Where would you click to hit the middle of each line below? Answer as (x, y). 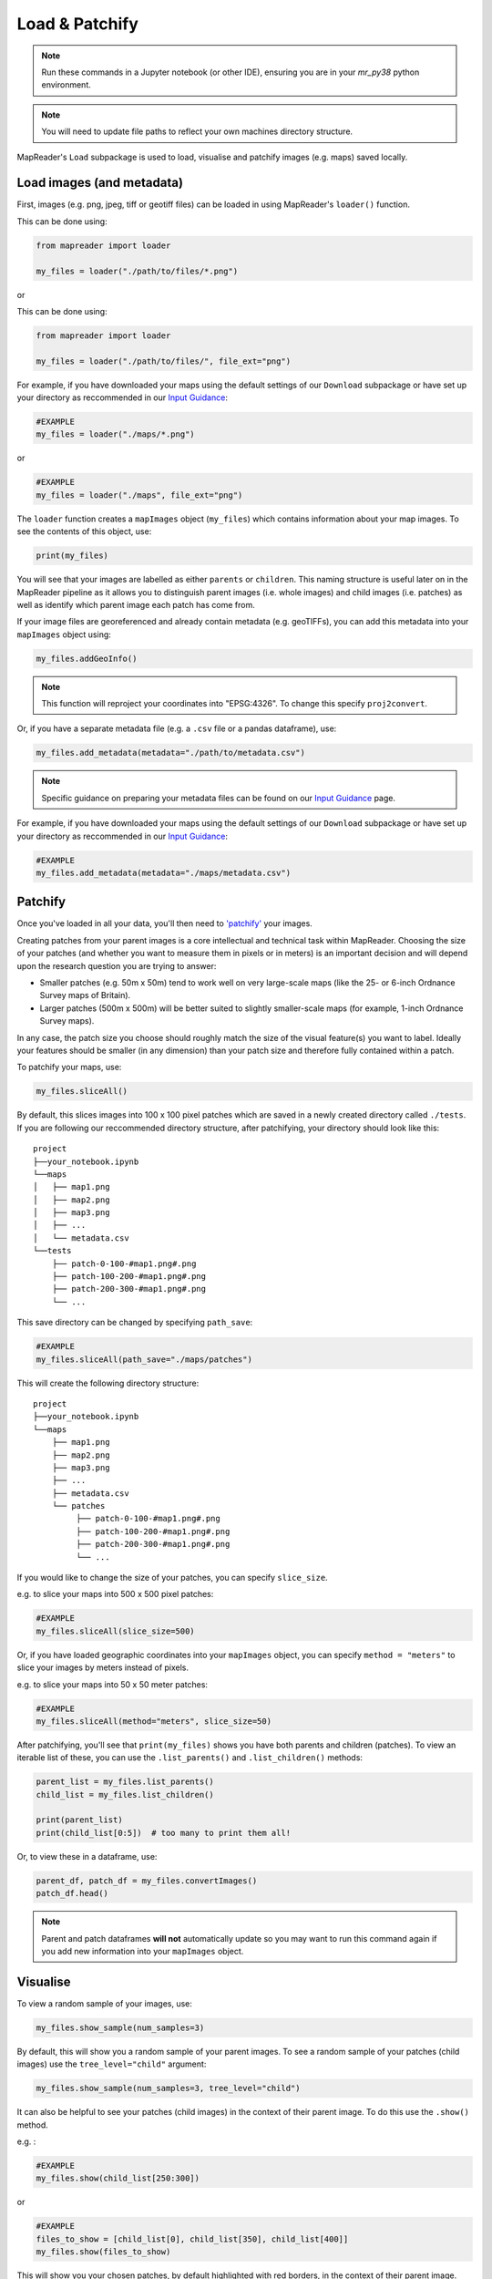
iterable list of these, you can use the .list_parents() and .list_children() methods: (190, 1758)
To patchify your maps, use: (69, 1067)
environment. (66, 85)
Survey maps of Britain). (85, 995)
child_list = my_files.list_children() (125, 1794)
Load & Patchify (77, 24)
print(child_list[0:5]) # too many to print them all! (164, 1833)
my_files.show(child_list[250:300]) (118, 2178)
